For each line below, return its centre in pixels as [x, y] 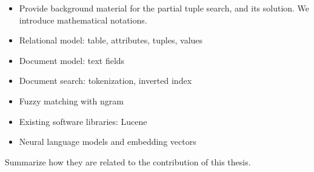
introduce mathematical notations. [83, 20]
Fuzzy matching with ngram [71, 100]
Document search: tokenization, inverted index [105, 81]
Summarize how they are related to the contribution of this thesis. [128, 161]
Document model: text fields [72, 60]
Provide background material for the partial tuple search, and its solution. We [164, 8]
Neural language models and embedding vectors [108, 142]
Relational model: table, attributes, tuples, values [111, 40]
